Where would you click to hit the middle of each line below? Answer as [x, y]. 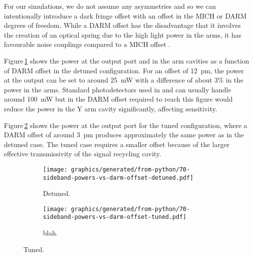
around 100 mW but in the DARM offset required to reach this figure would [118, 99]
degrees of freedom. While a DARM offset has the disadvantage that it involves [122, 25]
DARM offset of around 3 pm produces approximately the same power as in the [124, 135]
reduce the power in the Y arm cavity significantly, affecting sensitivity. [111, 108]
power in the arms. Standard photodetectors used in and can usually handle [118, 89]
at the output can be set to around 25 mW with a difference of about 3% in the [124, 80]
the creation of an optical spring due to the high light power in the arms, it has [123, 34]
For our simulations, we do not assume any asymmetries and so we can [110, 6]
